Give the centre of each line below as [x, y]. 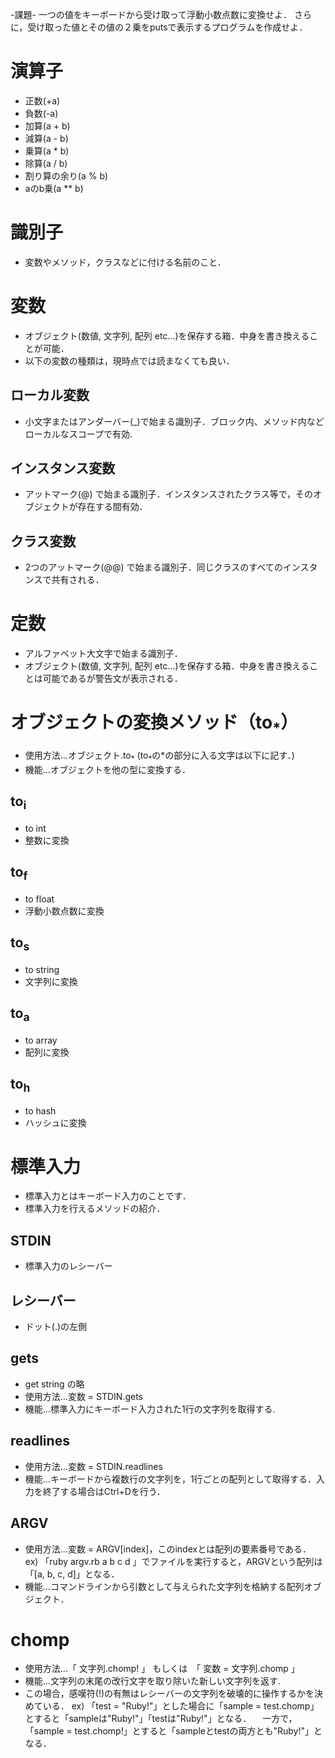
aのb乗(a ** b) [54, 188]
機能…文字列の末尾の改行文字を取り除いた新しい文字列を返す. [152, 1681]
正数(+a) [42, 100]
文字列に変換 [51, 981]
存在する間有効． [112, 507]
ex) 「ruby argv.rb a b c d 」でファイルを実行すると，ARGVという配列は [173, 1561]
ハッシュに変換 [55, 1122]
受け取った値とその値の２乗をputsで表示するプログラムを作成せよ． [167, 27]
